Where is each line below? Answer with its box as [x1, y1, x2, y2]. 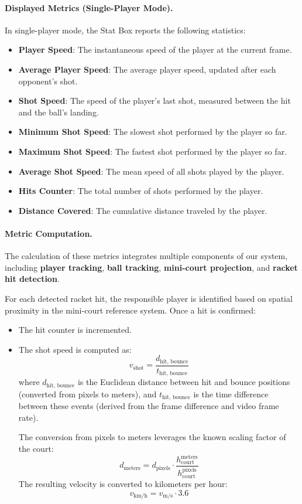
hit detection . [5, 273, 60, 285]
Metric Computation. [5, 227, 92, 239]
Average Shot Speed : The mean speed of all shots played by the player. [18, 165, 284, 177]
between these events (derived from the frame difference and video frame [18, 400, 279, 412]
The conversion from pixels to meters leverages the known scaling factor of [18, 431, 286, 443]
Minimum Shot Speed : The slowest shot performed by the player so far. [18, 125, 287, 138]
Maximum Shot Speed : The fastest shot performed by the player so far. [18, 145, 287, 157]
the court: [18, 442, 54, 454]
